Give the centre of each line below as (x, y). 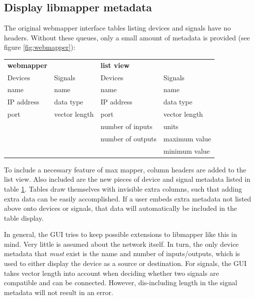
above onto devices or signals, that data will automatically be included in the (121, 208)
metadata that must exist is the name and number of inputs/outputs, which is (122, 253)
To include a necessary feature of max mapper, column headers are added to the (125, 169)
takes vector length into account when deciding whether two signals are (112, 273)
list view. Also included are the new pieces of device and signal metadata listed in (127, 179)
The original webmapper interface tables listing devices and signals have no (117, 28)
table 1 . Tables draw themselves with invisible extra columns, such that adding (123, 188)
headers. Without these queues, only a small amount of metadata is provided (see (127, 37)
